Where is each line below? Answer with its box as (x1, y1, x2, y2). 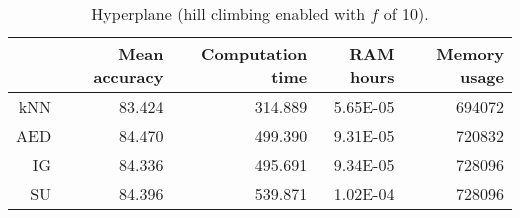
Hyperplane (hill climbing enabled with (91, 2, 366, 25)
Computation (201, 42, 308, 65)
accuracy (93, 65, 164, 88)
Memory (436, 42, 504, 65)
